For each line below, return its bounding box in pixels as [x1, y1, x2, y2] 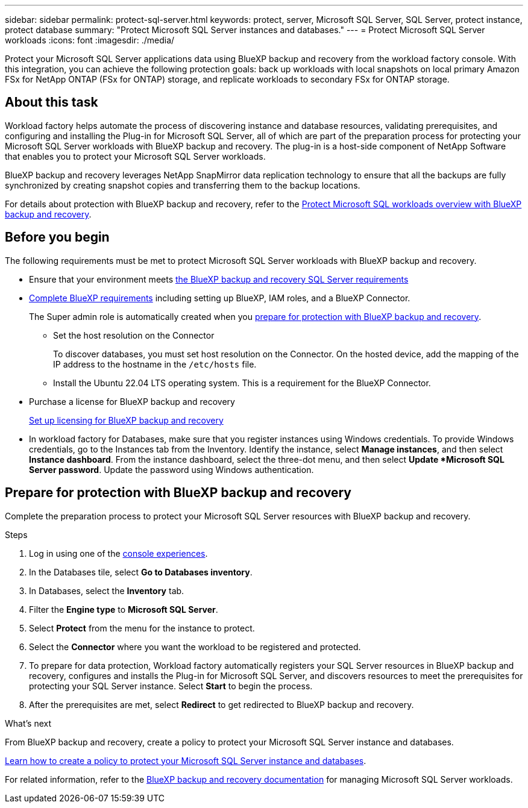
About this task [5, 95, 98, 110]
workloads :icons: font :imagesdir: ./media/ [5, 35, 175, 45]
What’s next [5, 718, 52, 728]
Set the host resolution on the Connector [53, 330, 215, 340]
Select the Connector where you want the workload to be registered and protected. [29, 641, 361, 652]
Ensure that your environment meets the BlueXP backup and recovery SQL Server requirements [29, 274, 409, 284]
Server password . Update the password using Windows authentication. [29, 464, 314, 475]
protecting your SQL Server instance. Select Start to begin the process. [29, 680, 313, 691]
